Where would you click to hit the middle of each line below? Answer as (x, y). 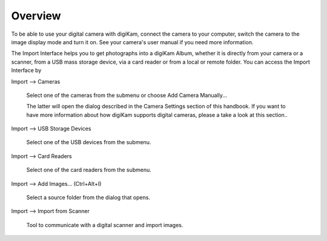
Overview (36, 16)
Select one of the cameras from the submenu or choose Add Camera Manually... (127, 95)
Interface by (26, 70)
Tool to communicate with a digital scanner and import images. (105, 225)
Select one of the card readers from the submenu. (89, 170)
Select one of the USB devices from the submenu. (89, 142)
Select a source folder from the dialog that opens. (88, 197)
